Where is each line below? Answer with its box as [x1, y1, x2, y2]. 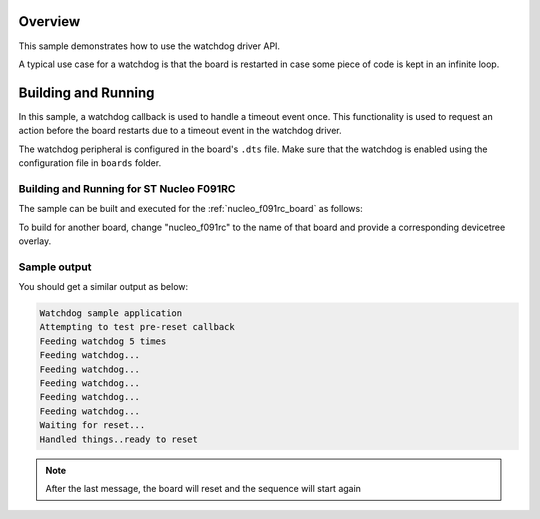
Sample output [18, 260, 92, 274]
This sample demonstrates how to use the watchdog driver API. [18, 40, 280, 52]
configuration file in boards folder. [18, 156, 162, 169]
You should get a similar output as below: [18, 281, 189, 293]
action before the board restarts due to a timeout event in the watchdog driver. [18, 125, 342, 137]
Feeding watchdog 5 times [39, 335, 167, 347]
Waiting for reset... [39, 420, 146, 431]
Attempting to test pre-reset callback [39, 321, 235, 333]
